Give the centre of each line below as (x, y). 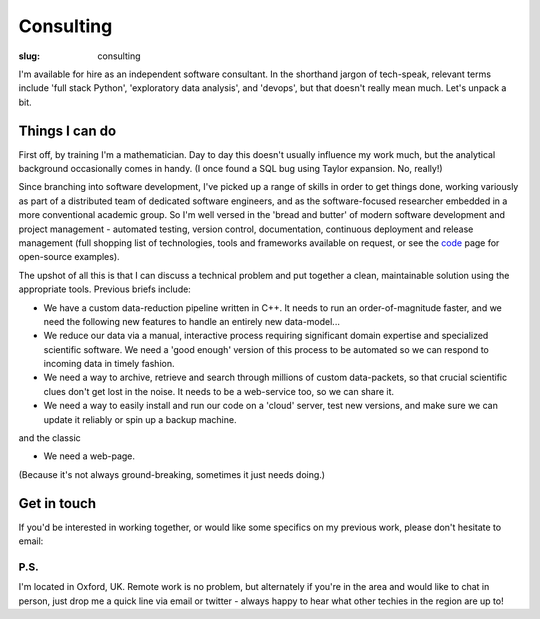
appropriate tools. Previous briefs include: (105, 289)
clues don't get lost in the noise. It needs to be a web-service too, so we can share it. (219, 391)
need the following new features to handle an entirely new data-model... (191, 321)
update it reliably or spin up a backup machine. (140, 419)
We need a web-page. (89, 456)
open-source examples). (69, 257)
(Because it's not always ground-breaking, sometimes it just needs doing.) (171, 474)
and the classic (50, 438)
